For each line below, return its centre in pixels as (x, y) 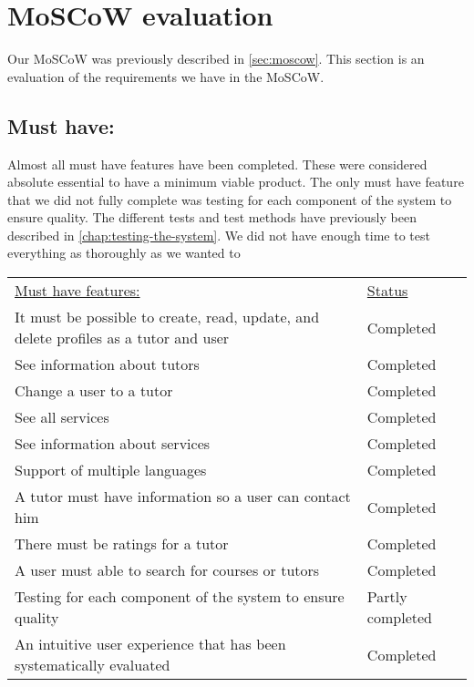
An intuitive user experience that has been (150, 644)
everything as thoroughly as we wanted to (124, 253)
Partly (387, 597)
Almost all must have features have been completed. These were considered (217, 164)
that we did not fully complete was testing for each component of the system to (230, 199)
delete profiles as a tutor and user (122, 338)
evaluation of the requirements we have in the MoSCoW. (166, 76)
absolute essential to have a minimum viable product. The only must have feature (236, 182)
